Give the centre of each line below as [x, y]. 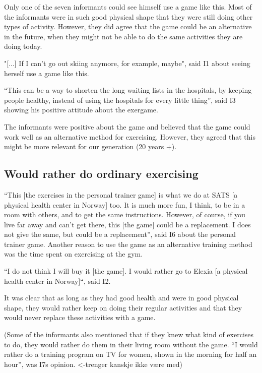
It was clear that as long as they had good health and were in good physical [121, 298]
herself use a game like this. [47, 73]
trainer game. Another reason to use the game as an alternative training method [128, 244]
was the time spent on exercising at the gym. [74, 254]
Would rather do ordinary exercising [101, 174]
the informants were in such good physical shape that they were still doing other [128, 16]
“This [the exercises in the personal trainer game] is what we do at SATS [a [121, 194]
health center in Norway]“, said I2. [57, 281]
